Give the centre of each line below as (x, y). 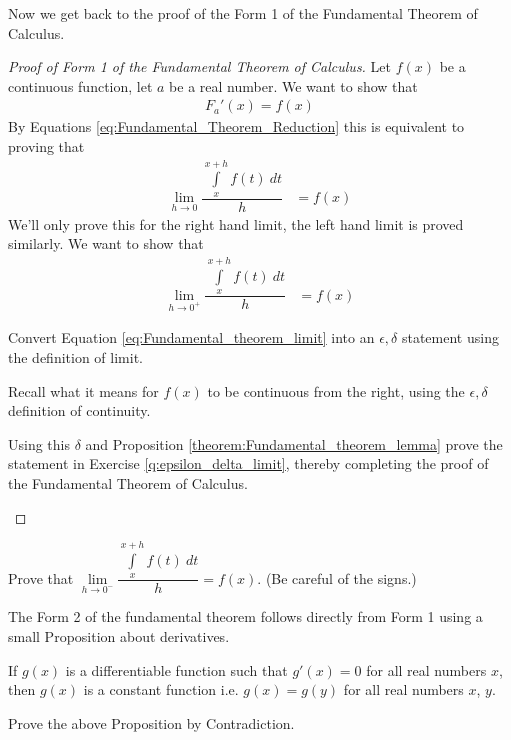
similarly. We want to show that (106, 243)
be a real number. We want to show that (293, 85)
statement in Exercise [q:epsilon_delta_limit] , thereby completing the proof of (248, 463)
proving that (46, 146)
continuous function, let (80, 85)
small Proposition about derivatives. (119, 636)
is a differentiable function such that (176, 669)
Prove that (41, 577)
